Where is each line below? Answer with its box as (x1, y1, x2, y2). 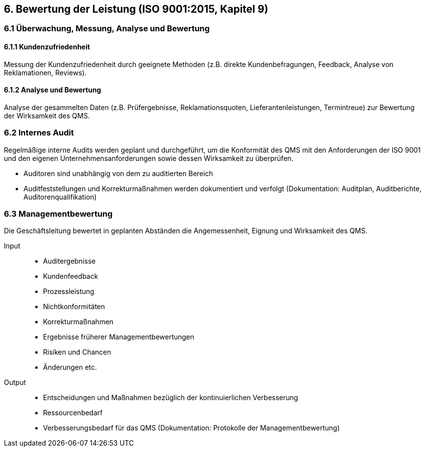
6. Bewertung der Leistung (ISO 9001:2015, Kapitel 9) (4, 3, 268, 15)
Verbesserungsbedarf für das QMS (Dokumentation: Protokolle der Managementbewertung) (43, 424, 340, 432)
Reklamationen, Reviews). (4, 68, 87, 77)
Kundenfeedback (43, 272, 98, 281)
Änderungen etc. (43, 363, 97, 372)
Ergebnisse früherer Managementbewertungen (43, 333, 195, 341)
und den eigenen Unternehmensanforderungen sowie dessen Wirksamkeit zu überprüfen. (4, 154, 293, 162)
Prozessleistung (43, 287, 94, 296)
